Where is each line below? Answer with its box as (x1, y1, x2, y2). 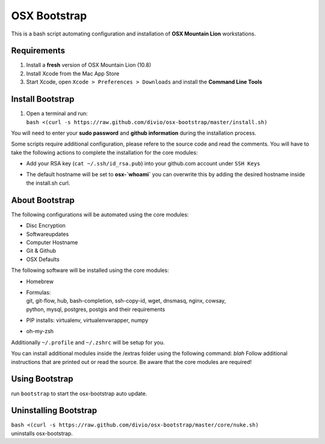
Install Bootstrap (11, 94, 75, 105)
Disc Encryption (26, 222, 66, 229)
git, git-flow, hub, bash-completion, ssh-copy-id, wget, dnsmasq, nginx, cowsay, (26, 297, 226, 304)
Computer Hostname (26, 238, 78, 246)
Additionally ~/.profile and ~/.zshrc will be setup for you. (11, 339, 165, 346)
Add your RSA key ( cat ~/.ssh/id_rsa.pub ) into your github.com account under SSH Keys (26, 160, 261, 167)
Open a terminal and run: (26, 110, 88, 117)
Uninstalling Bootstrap (11, 405, 97, 416)
